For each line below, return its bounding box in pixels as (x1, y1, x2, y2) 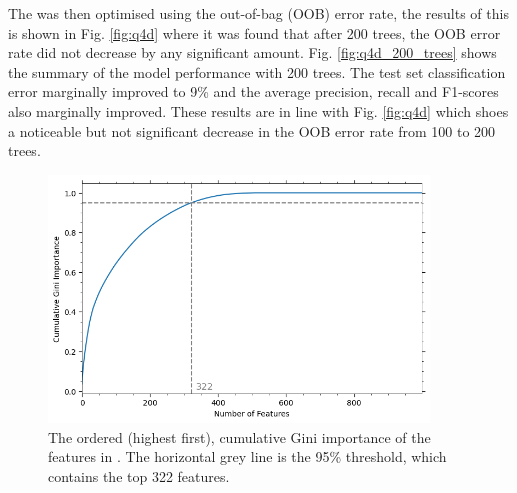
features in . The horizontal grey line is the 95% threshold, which (48, 446, 447, 467)
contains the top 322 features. (48, 466, 230, 487)
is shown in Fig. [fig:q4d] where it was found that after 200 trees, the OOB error (8, 22, 501, 43)
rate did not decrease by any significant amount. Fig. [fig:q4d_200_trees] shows (8, 42, 497, 63)
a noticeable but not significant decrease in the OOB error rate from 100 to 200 (8, 120, 496, 141)
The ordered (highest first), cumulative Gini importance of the (48, 426, 431, 447)
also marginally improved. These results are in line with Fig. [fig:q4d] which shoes (8, 100, 509, 121)
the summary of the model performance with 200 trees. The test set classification (8, 61, 506, 82)
